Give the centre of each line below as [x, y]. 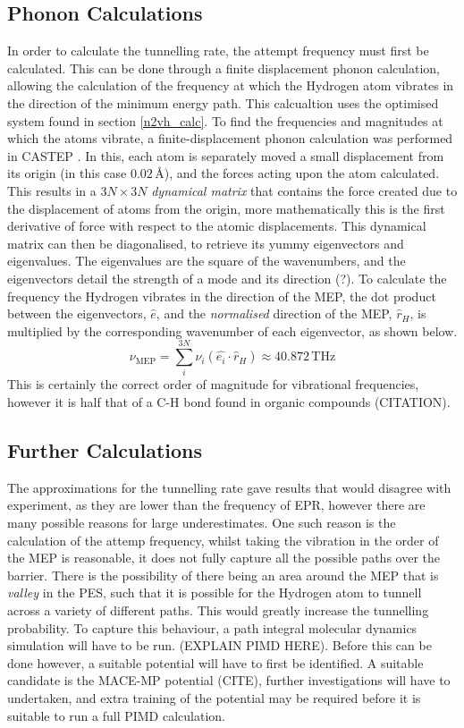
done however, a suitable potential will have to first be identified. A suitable [215, 662]
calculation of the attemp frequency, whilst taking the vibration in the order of [223, 540]
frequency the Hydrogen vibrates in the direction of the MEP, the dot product [222, 296]
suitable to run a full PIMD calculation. [116, 715]
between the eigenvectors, [77, 313]
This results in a [52, 190]
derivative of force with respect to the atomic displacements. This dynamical [217, 226]
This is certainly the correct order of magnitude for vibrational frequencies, [213, 384]
